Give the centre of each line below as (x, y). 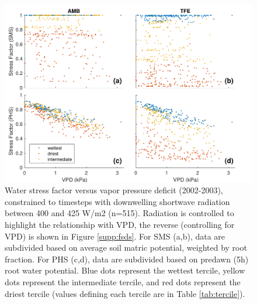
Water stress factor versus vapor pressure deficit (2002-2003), (114, 190)
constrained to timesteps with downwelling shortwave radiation (117, 201)
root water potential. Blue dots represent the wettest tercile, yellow (125, 270)
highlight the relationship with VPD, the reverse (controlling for (120, 225)
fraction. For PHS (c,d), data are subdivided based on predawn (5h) (127, 259)
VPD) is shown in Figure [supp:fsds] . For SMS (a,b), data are (115, 236)
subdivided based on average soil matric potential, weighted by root (126, 247)
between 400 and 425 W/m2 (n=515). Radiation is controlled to (119, 213)
